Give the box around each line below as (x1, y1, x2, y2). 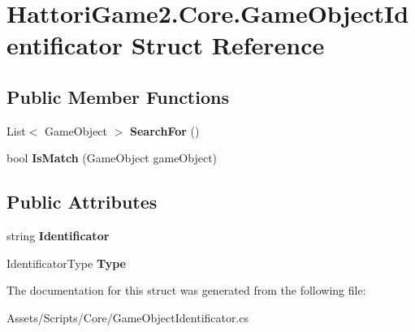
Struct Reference (131, 28, 325, 62)
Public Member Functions (6, 84, 229, 109)
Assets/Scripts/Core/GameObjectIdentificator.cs (6, 308, 249, 326)
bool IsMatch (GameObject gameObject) (6, 149, 218, 166)
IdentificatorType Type (6, 254, 126, 271)
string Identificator (6, 227, 110, 244)
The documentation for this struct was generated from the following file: (6, 282, 366, 299)
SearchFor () (130, 122, 200, 139)
